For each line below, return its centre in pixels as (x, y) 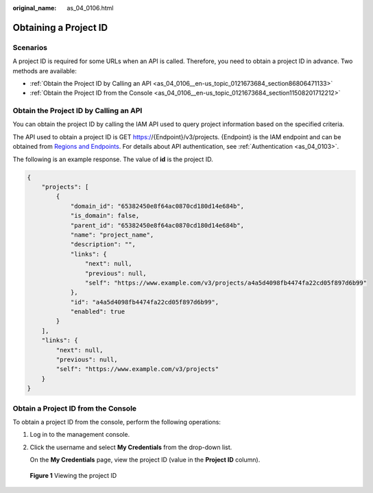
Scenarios (30, 47)
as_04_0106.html (90, 8)
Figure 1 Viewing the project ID (73, 475)
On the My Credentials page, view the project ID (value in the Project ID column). (145, 460)
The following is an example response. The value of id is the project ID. (113, 159)
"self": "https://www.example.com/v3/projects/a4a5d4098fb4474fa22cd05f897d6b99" (226, 282)
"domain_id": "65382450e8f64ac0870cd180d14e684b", (157, 206)
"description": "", (103, 244)
